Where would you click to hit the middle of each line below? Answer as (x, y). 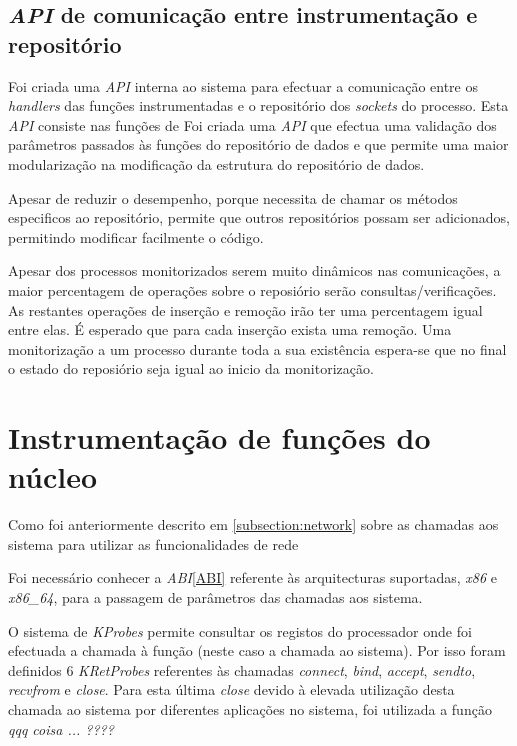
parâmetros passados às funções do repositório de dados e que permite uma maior (258, 144)
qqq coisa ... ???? (61, 728)
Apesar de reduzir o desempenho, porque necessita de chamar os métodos (233, 197)
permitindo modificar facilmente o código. (136, 236)
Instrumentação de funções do (219, 437)
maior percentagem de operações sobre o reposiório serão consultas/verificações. (252, 289)
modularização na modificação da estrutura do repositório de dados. (216, 163)
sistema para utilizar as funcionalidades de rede (153, 543)
